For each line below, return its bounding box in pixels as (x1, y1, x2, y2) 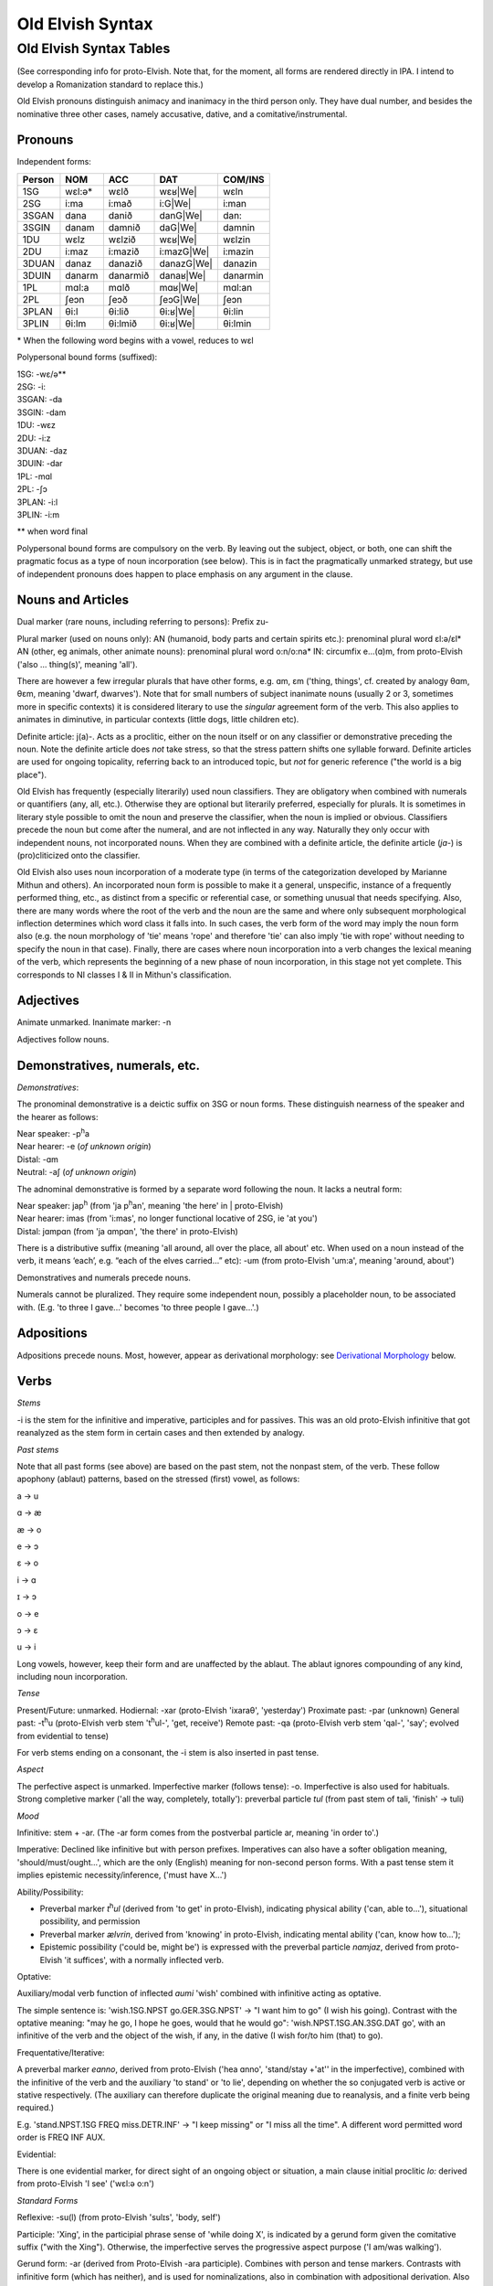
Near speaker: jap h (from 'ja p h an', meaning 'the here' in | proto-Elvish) (16, 1199, 284, 1211)
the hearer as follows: (16, 1111, 99, 1122)
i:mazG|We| (159, 245, 210, 258)
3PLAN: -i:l (16, 497, 58, 507)
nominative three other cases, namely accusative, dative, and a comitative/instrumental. (16, 108, 348, 119)
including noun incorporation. (16, 1672, 128, 1682)
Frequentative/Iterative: (16, 2046, 105, 2057)
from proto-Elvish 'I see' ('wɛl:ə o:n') (16, 2178, 155, 2189)
